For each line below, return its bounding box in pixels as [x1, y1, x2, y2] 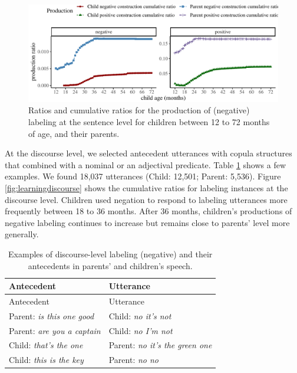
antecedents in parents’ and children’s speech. [28, 259, 193, 271]
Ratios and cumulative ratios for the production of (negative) [28, 104, 250, 116]
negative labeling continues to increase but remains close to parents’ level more [5, 216, 290, 228]
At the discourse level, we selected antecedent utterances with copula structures [5, 147, 292, 159]
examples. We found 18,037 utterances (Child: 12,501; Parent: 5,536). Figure [5, 170, 281, 182]
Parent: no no [108, 354, 159, 366]
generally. [5, 228, 39, 240]
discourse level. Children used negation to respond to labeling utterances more [5, 193, 288, 205]
